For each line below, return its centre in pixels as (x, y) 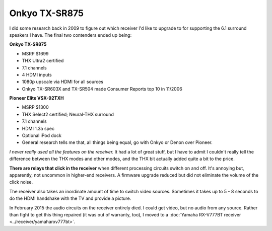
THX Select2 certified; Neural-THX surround (68, 114)
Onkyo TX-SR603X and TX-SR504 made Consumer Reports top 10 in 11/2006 (102, 89)
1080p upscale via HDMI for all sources (62, 82)
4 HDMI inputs (37, 74)
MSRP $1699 (35, 53)
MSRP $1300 (35, 107)
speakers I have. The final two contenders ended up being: (71, 35)
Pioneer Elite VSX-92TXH (37, 98)
